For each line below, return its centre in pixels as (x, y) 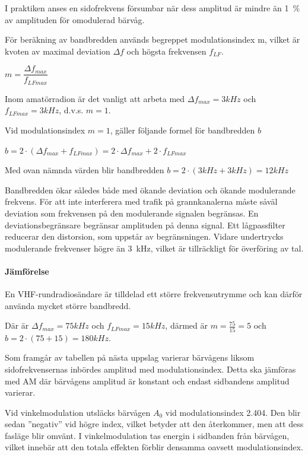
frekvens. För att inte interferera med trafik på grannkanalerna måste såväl (141, 201)
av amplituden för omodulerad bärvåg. (75, 19)
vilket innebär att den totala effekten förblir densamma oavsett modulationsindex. (154, 447)
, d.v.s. (71, 110)
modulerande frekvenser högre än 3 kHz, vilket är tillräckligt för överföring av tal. (154, 248)
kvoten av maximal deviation (58, 51)
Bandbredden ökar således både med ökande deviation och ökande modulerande (150, 190)
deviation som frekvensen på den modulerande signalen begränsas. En (132, 213)
